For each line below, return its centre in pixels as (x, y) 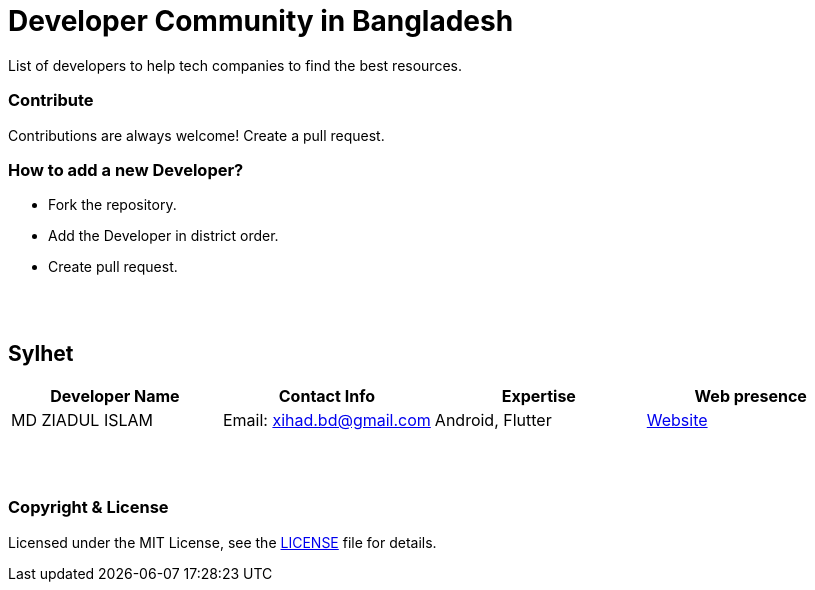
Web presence (750, 396)
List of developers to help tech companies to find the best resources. (235, 65)
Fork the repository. (112, 205)
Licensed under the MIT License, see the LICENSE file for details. (222, 542)
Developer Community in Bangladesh (261, 21)
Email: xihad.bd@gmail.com (326, 420)
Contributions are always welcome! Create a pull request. (196, 135)
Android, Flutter (493, 420)
